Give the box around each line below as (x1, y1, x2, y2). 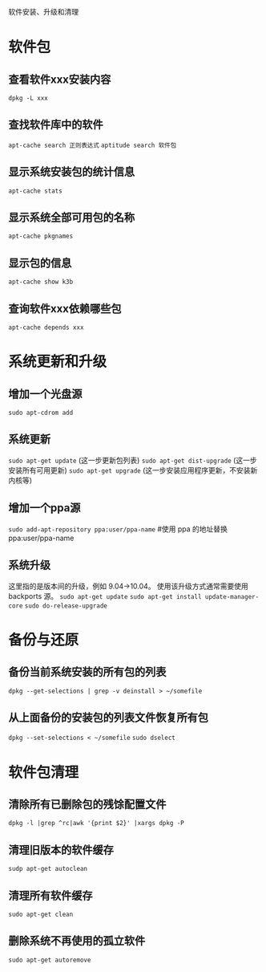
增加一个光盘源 (8, 387, 83, 401)
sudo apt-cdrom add (8, 409, 74, 417)
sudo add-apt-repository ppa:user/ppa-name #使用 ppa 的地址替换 (8, 524, 228, 534)
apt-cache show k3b (8, 278, 74, 287)
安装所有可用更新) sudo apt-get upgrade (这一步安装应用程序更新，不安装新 (8, 465, 258, 475)
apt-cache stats (8, 187, 62, 195)
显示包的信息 (8, 256, 72, 270)
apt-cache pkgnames (8, 232, 74, 241)
